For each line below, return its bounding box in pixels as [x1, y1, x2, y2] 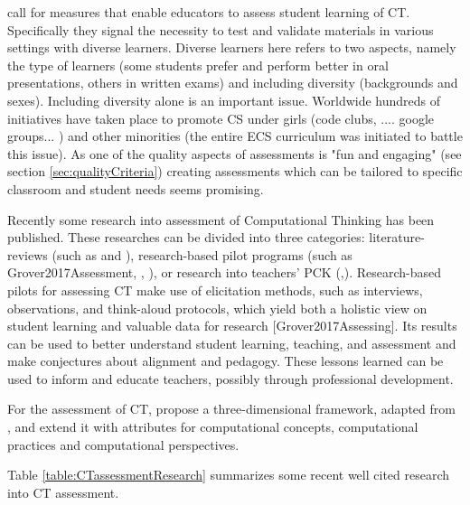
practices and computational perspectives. [7, 435, 240, 454]
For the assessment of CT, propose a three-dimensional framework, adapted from [7, 399, 456, 418]
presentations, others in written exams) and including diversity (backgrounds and [7, 73, 458, 92]
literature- [369, 228, 425, 247]
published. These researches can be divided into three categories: [7, 228, 365, 247]
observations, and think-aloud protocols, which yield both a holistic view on [7, 298, 428, 317]
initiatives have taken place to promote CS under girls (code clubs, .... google [7, 108, 435, 127]
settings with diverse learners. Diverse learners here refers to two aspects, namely [7, 38, 456, 57]
